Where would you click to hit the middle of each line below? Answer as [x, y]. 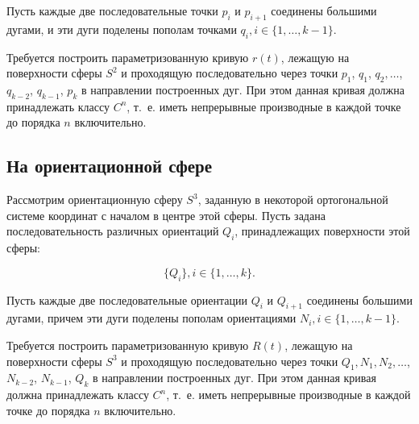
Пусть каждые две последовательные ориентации [127, 299]
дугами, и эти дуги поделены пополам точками [122, 29]
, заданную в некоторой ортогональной [293, 200]
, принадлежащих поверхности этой [322, 231]
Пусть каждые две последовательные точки [112, 10]
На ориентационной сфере [110, 166]
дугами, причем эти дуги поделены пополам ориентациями [151, 318]
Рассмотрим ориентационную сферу [95, 200]
